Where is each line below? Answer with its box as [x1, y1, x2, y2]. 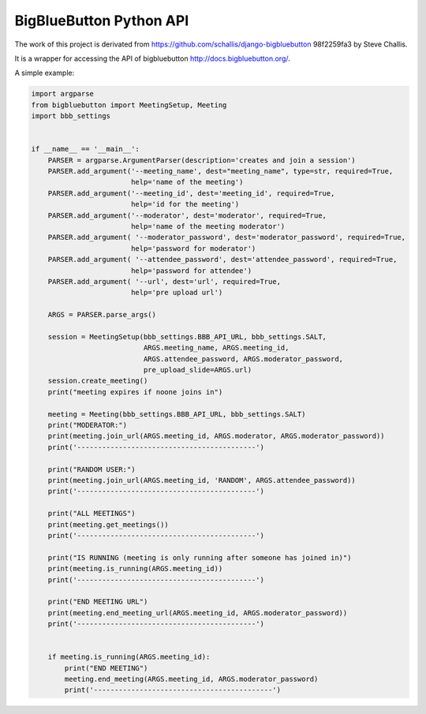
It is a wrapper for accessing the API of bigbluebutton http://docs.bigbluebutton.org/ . [14, 54, 291, 63]
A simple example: [14, 68, 75, 78]
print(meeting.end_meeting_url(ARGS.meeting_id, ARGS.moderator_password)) [47, 608, 348, 617]
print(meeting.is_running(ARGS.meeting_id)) [47, 564, 223, 574]
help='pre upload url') [130, 288, 223, 297]
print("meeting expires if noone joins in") [47, 387, 223, 396]
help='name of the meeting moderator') [130, 222, 286, 230]
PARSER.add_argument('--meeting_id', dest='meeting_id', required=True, [47, 189, 335, 197]
